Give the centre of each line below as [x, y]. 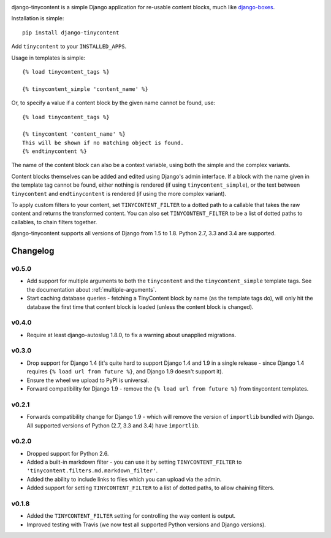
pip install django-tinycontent [71, 33]
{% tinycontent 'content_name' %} [74, 134]
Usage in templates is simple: [48, 58]
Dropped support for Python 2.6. [68, 453]
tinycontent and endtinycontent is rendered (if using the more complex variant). [119, 193]
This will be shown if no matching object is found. [103, 142]
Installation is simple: [38, 18]
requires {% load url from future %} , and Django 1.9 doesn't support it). [125, 372]
